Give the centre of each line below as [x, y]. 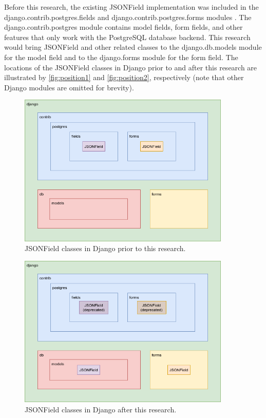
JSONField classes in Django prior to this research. [105, 248]
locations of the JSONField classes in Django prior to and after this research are [131, 67]
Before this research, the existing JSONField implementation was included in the [131, 7]
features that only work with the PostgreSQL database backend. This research [127, 37]
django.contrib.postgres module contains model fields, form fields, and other [123, 27]
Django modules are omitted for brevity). [69, 87]
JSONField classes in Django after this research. [101, 409]
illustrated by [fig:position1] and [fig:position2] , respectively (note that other [124, 77]
